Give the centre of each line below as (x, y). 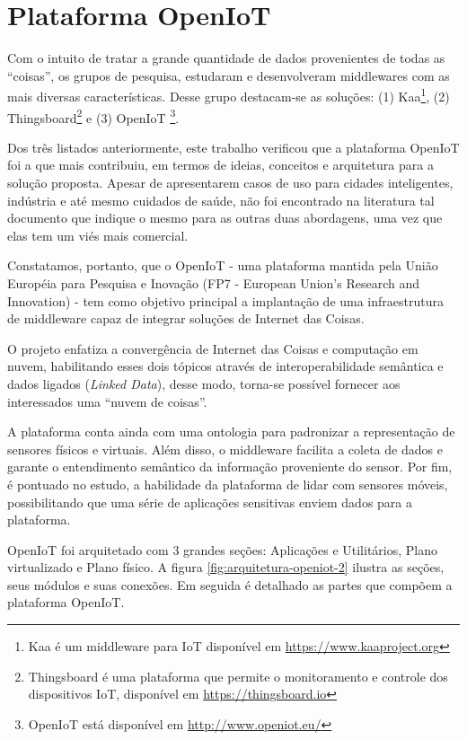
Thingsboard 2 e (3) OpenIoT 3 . (93, 116)
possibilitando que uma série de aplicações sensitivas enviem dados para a (210, 502)
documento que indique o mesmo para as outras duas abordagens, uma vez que (225, 218)
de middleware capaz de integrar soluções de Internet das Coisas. (186, 318)
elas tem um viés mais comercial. (98, 235)
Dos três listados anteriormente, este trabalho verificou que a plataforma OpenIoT (233, 147)
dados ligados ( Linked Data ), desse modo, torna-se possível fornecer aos (204, 383)
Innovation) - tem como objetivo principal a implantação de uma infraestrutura (225, 300)
